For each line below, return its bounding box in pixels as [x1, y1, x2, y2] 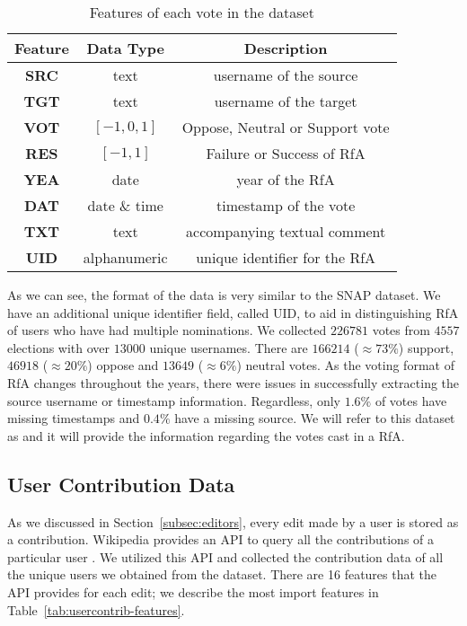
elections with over [7, 338, 110, 357]
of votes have [374, 391, 447, 410]
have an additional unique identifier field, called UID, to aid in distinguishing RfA [7, 303, 459, 322]
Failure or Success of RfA [206, 143, 366, 163]
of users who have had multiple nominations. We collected [7, 321, 327, 339]
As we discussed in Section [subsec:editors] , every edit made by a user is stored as [7, 512, 459, 531]
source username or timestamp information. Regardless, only [7, 391, 340, 410]
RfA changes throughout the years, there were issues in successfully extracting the [7, 373, 460, 392]
